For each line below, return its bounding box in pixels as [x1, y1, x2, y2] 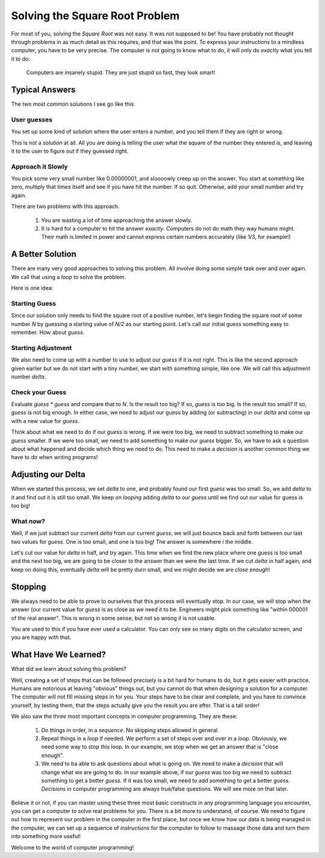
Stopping [11, 581, 46, 592]
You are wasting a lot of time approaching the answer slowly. [41, 217, 193, 224]
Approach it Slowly [11, 162, 69, 171]
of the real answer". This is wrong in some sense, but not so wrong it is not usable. [11, 614, 216, 622]
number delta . [11, 373, 46, 380]
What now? [11, 517, 45, 525]
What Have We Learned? [11, 650, 107, 660]
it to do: [11, 55, 30, 63]
